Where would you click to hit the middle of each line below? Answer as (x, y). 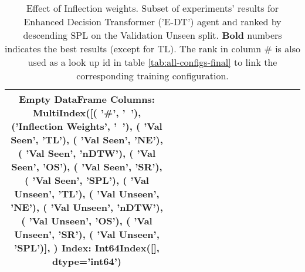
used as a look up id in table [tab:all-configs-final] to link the (152, 62)
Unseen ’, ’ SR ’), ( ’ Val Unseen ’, (87, 234)
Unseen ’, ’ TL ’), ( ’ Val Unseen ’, (87, 194)
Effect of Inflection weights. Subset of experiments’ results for (152, 8)
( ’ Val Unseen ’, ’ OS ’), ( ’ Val (87, 221)
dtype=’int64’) (87, 261)
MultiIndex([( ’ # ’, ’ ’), (87, 113)
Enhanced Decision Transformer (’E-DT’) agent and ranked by (152, 21)
